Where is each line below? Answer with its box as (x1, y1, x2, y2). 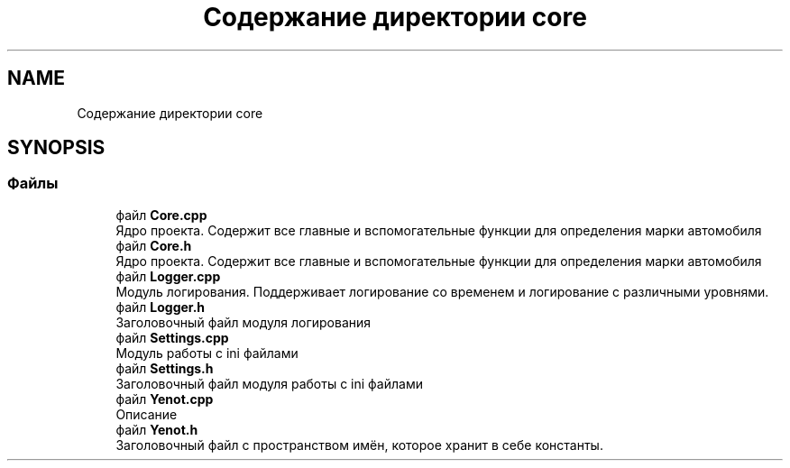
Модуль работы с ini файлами (115, 344, 299, 361)
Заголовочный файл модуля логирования (115, 314, 372, 330)
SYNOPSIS (7, 136, 106, 160)
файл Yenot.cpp (115, 390, 214, 407)
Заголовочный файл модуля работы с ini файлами (115, 375, 423, 391)
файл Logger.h (115, 298, 206, 315)
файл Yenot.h (115, 421, 198, 437)
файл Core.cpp (115, 206, 207, 223)
